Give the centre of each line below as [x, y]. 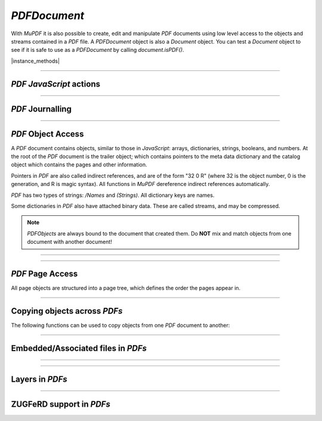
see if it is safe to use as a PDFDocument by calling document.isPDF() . [97, 50]
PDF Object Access [47, 134]
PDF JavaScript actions [56, 84]
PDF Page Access [44, 273]
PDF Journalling [41, 109]
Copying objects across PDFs [67, 311]
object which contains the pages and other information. [79, 165]
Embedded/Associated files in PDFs [79, 348]
